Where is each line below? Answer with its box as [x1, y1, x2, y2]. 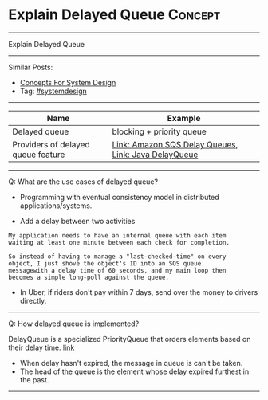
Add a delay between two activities [19, 216, 136, 225]
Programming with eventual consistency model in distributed [19, 192, 219, 202]
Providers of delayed [12, 139, 90, 150]
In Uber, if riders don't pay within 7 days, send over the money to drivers [19, 287, 258, 296]
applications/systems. [19, 201, 93, 210]
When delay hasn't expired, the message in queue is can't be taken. [19, 358, 243, 367]
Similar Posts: [8, 62, 53, 72]
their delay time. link [8, 343, 75, 352]
